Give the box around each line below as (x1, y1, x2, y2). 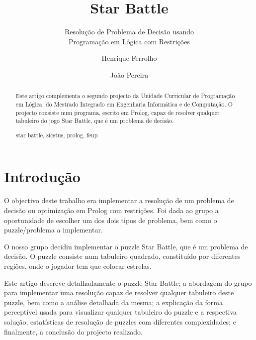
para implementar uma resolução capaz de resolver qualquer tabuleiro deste (4, 287, 234, 298)
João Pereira (110, 69, 149, 80)
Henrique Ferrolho (101, 53, 157, 63)
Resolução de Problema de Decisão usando (64, 26, 194, 37)
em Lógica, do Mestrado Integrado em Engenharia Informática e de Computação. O (15, 100, 233, 108)
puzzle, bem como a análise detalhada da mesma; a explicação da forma (4, 297, 223, 307)
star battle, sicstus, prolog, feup (15, 130, 98, 139)
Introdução (4, 166, 81, 187)
